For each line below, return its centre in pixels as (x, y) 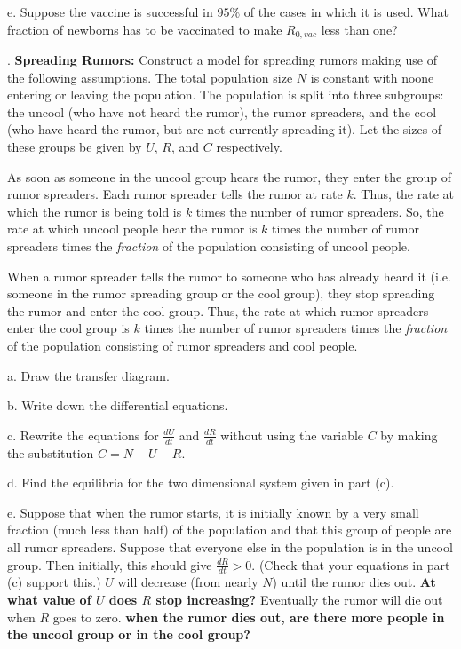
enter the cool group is (68, 328)
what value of (49, 599)
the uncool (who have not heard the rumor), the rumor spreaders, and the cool (222, 111)
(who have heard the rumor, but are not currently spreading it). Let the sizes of (225, 129)
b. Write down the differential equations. (118, 405)
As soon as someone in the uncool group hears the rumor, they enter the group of (229, 176)
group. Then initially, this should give (110, 564)
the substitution (51, 452)
